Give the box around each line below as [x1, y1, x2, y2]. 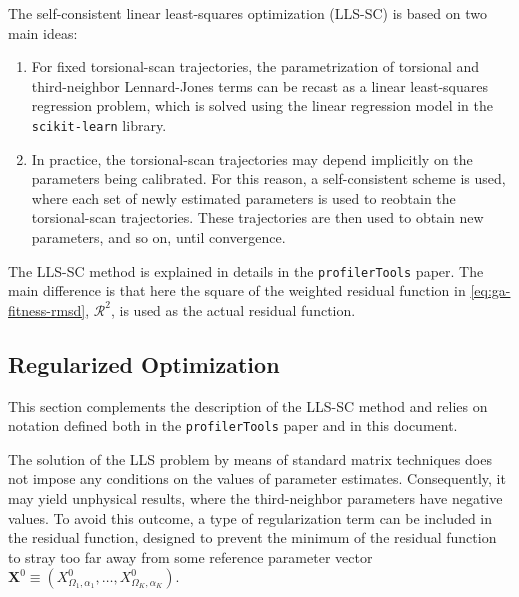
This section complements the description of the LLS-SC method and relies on [8, 395, 488, 416]
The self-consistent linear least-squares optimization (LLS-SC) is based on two [8, 3, 487, 23]
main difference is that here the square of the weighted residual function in [8, 280, 466, 301]
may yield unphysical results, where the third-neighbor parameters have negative [8, 488, 503, 509]
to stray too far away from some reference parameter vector [8, 546, 373, 567]
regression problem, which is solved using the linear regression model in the [31, 95, 493, 116]
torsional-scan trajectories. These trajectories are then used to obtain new [31, 207, 484, 228]
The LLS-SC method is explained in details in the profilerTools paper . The [8, 260, 484, 281]
